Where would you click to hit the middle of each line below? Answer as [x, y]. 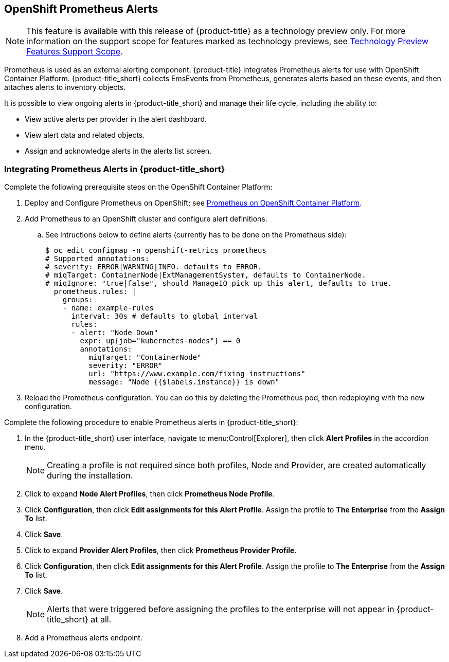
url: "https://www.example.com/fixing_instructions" [197, 374]
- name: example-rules [108, 308]
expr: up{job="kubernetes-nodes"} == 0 [160, 341]
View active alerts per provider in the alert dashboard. [116, 119]
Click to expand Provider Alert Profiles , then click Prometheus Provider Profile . [161, 550]
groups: [78, 300]
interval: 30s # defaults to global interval [165, 316]
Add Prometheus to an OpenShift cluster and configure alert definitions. [146, 219]
